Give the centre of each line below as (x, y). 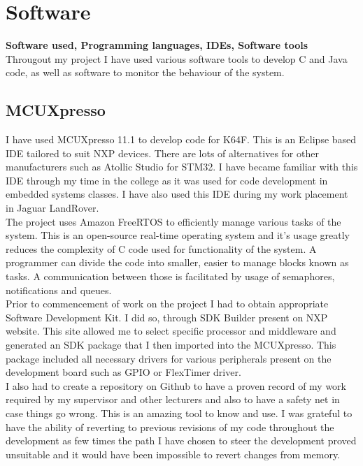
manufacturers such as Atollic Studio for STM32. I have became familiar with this (182, 167)
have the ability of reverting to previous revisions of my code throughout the (170, 427)
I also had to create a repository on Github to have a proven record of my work (176, 385)
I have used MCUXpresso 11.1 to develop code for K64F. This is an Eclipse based (181, 139)
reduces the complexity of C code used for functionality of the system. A (161, 248)
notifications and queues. (59, 290)
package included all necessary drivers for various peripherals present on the (169, 358)
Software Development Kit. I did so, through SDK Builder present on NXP (167, 317)
